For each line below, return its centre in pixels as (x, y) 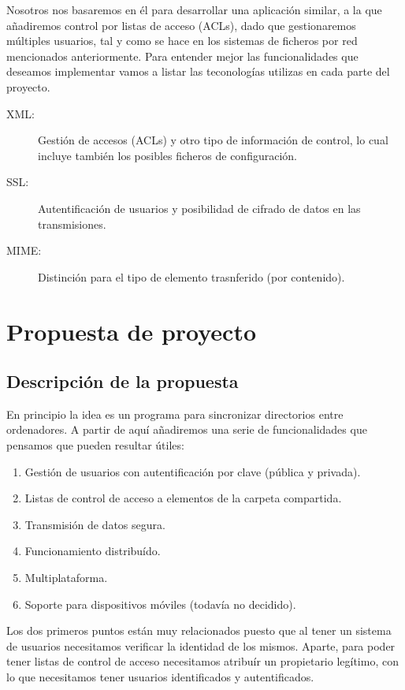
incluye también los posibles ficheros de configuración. (167, 155)
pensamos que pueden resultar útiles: (95, 445)
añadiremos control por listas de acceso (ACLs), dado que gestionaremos (181, 25)
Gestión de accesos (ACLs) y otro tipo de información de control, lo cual (213, 140)
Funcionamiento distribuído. (93, 551)
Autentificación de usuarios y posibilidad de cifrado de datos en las (199, 208)
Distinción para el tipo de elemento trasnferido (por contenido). (191, 276)
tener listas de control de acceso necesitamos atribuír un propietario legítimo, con (202, 661)
